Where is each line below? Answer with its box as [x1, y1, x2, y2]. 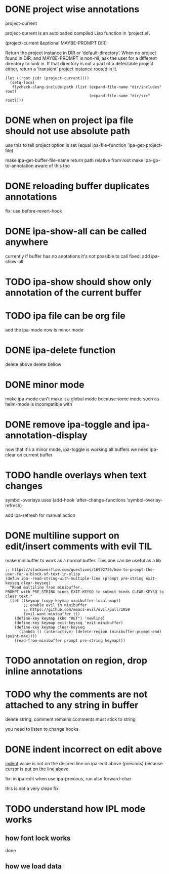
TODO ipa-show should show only [5, 276, 152, 287]
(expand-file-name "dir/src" [89, 93, 151, 98]
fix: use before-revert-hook [5, 207, 62, 214]
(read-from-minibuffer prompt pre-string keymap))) [14, 638, 125, 643]
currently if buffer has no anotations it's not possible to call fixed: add [5, 253, 150, 259]
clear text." [5, 594, 33, 599]
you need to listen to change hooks [5, 726, 79, 732]
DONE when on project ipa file [5, 115, 134, 126]
